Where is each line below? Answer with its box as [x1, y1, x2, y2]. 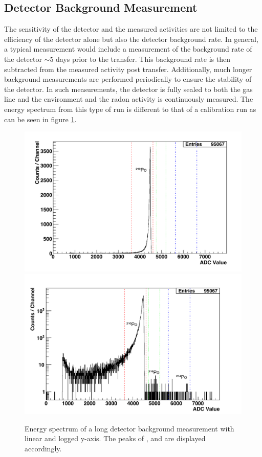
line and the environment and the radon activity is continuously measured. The [4, 94, 253, 104]
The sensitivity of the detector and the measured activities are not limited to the [4, 24, 258, 34]
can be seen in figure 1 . [4, 113, 77, 124]
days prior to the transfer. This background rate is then [56, 53, 230, 64]
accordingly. [25, 443, 62, 453]
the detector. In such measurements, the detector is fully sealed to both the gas [4, 83, 253, 94]
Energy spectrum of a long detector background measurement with [25, 423, 234, 433]
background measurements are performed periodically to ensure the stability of [4, 74, 252, 84]
